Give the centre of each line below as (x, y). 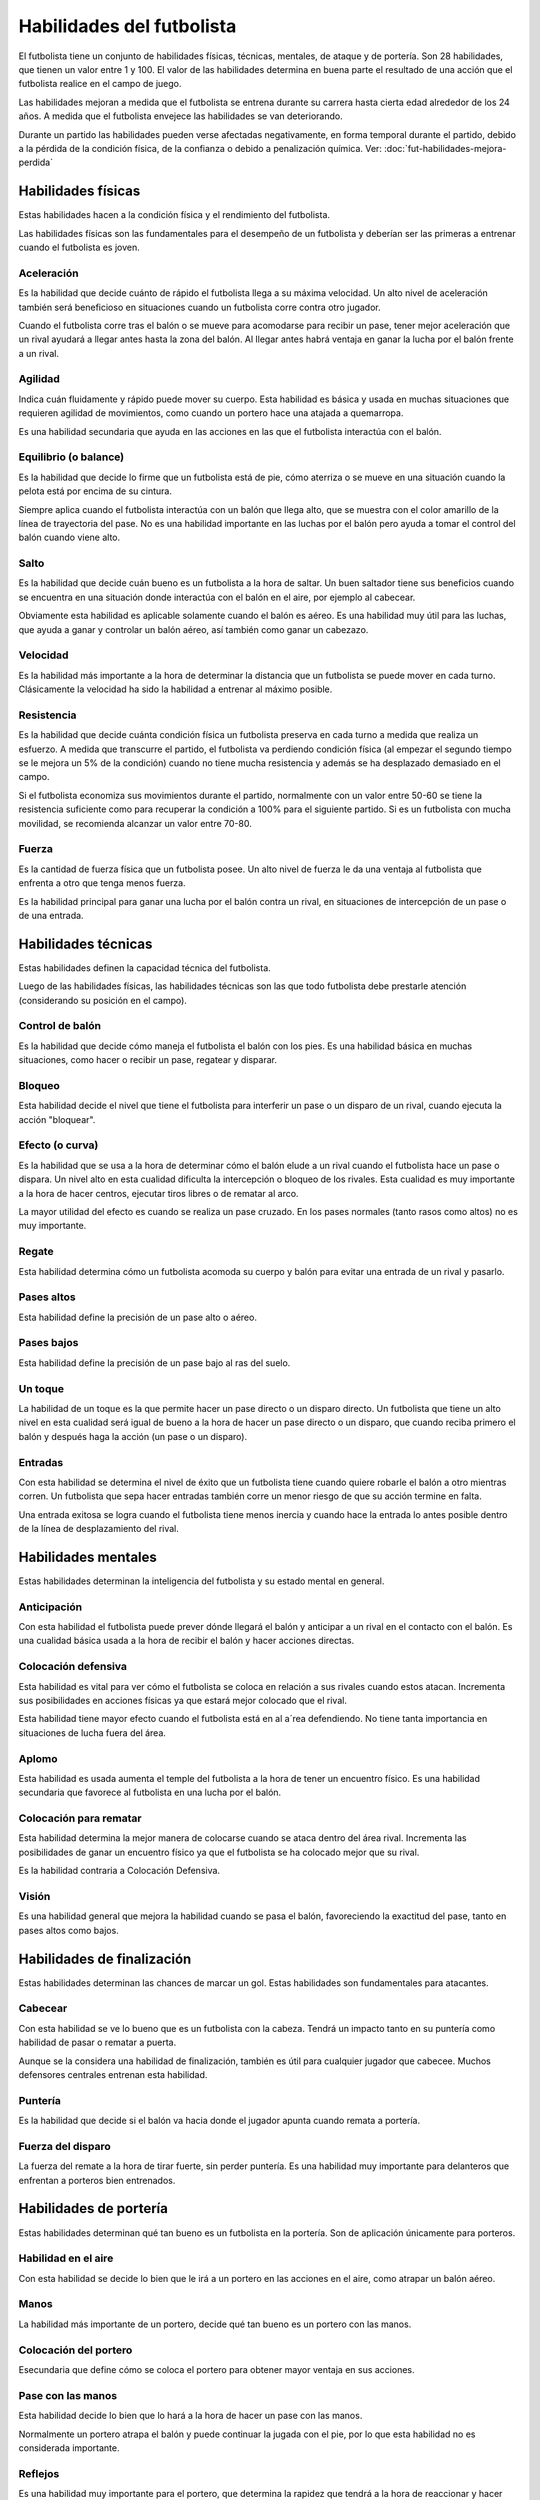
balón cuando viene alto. (69, 537)
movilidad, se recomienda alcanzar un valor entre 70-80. (135, 823)
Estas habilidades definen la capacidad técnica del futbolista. (145, 967)
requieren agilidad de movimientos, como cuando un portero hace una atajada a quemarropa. (211, 413)
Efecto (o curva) (58, 1145)
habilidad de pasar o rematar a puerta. (97, 2042)
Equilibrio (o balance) (71, 457)
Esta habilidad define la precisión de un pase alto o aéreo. (137, 1317)
